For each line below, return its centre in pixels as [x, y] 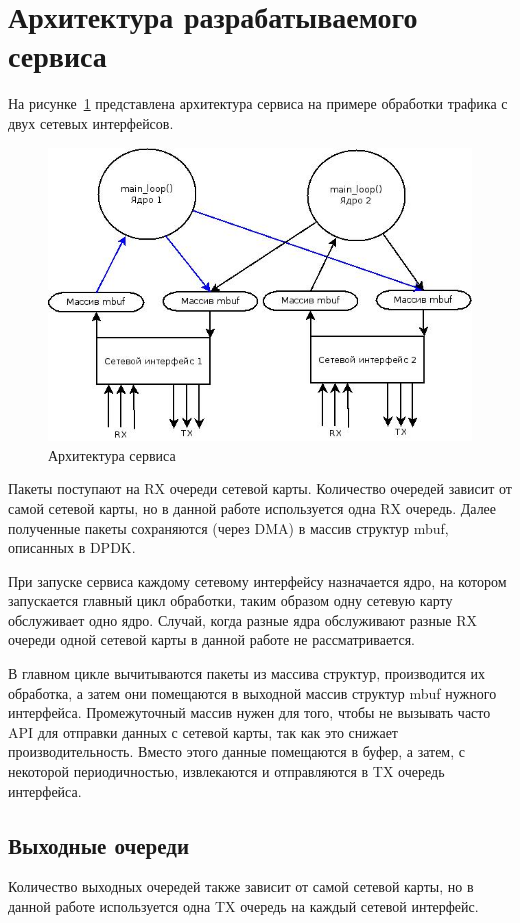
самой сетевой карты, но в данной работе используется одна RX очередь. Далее [252, 507]
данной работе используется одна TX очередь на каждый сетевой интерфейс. [243, 906]
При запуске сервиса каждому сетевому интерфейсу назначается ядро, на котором [257, 580]
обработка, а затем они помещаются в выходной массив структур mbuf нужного [252, 692]
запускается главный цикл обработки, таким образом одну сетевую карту [230, 600]
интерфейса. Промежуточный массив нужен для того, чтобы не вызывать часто [249, 712]
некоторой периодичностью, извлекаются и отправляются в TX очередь [226, 771]
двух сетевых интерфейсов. [91, 122]
